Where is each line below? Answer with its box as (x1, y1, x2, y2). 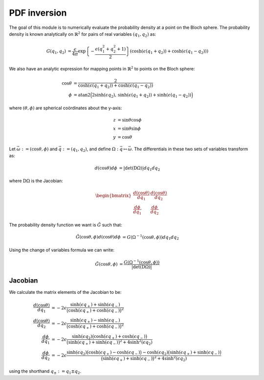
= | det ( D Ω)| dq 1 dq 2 (119, 165, 160, 172)
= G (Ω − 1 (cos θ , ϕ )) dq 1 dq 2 (122, 233, 179, 241)
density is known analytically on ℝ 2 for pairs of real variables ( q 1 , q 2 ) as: (9, 31, 156, 38)
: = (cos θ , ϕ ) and (22, 146, 58, 152)
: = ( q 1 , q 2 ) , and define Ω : (63, 146, 119, 153)
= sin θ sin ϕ (117, 126, 141, 132)
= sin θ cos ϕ (117, 118, 142, 123)
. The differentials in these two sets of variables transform (132, 146, 248, 152)
